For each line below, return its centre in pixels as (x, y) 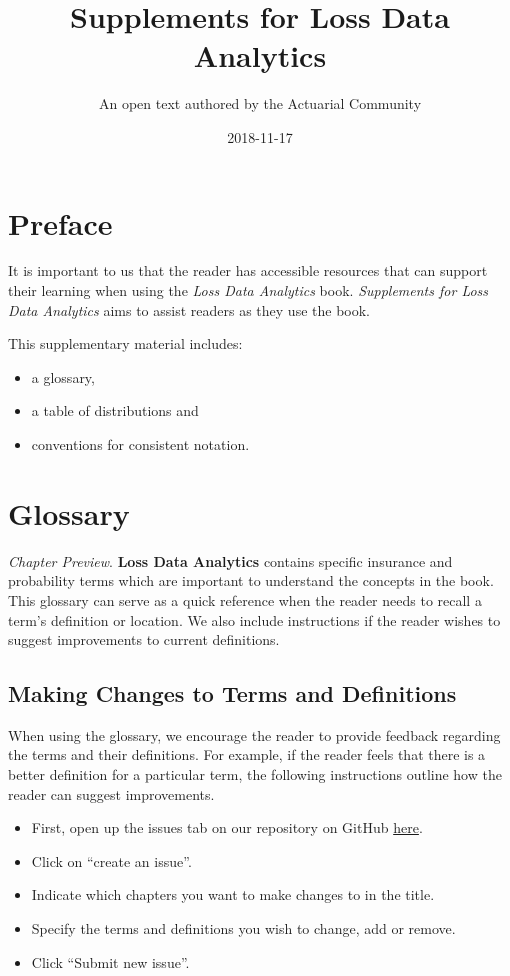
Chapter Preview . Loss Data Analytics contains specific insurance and (230, 560)
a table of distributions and (115, 410)
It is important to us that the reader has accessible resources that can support (248, 270)
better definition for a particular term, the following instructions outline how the (255, 774)
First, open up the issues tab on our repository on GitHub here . (227, 827)
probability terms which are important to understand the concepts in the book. (251, 580)
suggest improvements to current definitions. (144, 639)
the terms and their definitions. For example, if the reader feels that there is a (247, 754)
